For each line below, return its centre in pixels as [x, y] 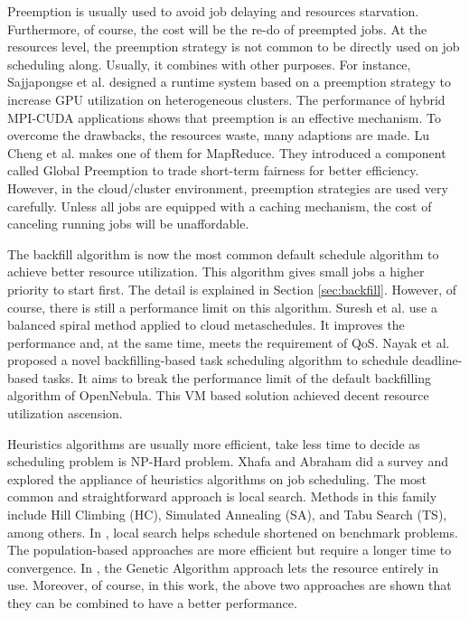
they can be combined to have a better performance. [152, 603]
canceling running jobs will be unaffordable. [128, 224]
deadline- [437, 360]
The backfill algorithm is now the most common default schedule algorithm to [223, 253]
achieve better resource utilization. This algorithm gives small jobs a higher [216, 272]
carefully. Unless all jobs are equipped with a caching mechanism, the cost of [220, 206]
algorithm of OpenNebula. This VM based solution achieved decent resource [218, 395]
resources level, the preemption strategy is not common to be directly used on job [234, 47]
